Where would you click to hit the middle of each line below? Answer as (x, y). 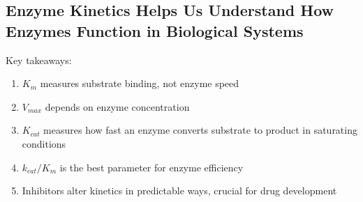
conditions (44, 143)
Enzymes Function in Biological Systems (155, 30)
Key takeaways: (39, 60)
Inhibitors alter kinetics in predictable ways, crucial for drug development (179, 191)
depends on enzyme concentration (117, 106)
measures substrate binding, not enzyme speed (140, 83)
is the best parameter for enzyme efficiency (151, 167)
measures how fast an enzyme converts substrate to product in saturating (200, 130)
